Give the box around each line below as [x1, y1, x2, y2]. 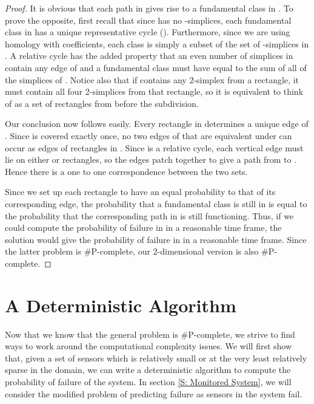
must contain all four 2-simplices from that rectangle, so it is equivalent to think [5, 85, 304, 98]
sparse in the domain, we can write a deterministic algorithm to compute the [5, 363, 291, 376]
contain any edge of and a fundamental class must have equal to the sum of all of [5, 61, 307, 74]
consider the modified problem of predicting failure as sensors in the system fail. [5, 387, 302, 400]
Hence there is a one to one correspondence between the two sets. [5, 165, 248, 177]
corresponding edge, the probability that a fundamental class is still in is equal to [5, 197, 307, 210]
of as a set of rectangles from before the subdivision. [5, 97, 199, 109]
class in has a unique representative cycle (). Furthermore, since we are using [5, 26, 290, 38]
